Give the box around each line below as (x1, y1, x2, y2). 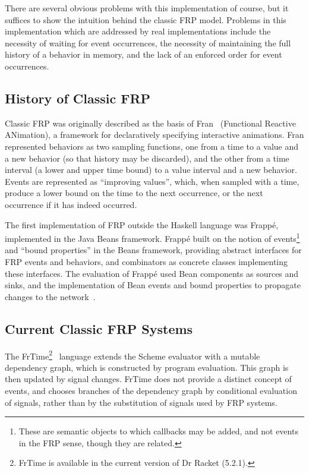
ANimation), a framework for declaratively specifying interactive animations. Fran (5, 128, 304, 141)
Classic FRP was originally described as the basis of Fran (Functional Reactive (5, 116, 296, 129)
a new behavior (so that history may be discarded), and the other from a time (5, 152, 289, 164)
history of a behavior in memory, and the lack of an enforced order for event (5, 48, 282, 61)
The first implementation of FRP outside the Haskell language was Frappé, (5, 218, 279, 231)
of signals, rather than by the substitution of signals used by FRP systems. (5, 396, 278, 408)
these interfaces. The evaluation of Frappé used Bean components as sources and (5, 267, 299, 279)
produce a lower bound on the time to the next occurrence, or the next (5, 187, 263, 199)
